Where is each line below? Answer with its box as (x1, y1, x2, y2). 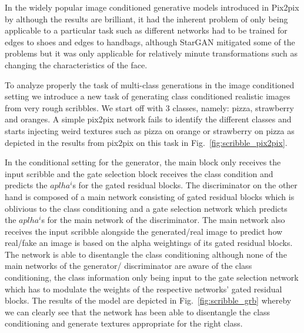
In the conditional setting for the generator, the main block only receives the (5, 156, 281, 168)
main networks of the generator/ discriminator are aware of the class (5, 259, 252, 272)
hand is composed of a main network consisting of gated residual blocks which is (5, 190, 295, 202)
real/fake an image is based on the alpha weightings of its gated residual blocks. (5, 237, 293, 249)
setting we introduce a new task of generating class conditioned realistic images (5, 90, 290, 102)
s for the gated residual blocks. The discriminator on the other (72, 179, 298, 191)
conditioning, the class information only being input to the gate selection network (5, 271, 299, 284)
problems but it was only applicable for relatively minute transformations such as (5, 47, 298, 59)
